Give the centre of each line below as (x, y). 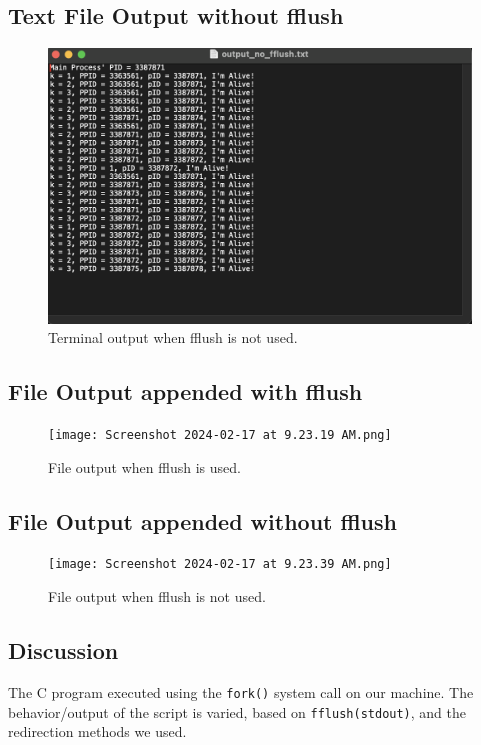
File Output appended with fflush (185, 391)
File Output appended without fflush (202, 520)
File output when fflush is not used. (157, 596)
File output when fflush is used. (144, 466)
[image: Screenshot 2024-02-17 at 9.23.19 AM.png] (220, 434)
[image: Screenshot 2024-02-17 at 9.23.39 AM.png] (220, 564)
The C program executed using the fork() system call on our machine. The (241, 691)
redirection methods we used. (97, 731)
